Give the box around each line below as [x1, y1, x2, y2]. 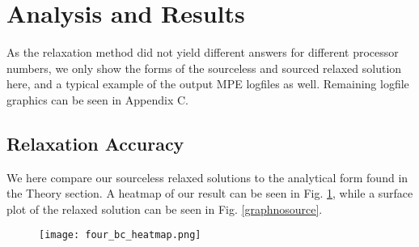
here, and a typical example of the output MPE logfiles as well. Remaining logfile [6, 75, 409, 92]
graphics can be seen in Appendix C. [6, 91, 188, 108]
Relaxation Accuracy [6, 130, 184, 155]
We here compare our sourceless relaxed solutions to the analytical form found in [6, 168, 408, 185]
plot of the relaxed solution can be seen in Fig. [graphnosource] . [6, 200, 323, 217]
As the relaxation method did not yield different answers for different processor [6, 44, 399, 61]
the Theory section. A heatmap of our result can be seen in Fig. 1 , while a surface [6, 185, 413, 202]
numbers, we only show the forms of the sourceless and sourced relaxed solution [6, 59, 402, 76]
